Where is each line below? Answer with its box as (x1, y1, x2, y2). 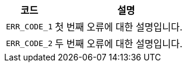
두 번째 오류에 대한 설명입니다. (55, 38, 183, 50)
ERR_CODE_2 (6, 38, 53, 48)
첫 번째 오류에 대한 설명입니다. (55, 21, 183, 33)
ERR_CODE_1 (6, 22, 53, 31)
